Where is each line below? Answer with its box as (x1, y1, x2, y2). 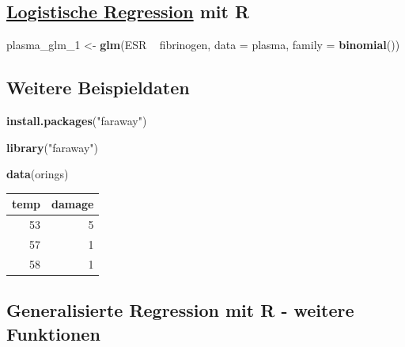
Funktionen (6, 321, 100, 345)
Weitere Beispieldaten (6, 75, 190, 100)
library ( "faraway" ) (6, 139, 98, 155)
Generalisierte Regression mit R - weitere (6, 298, 354, 322)
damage (51, 196, 94, 212)
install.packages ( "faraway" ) (6, 112, 147, 128)
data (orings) (6, 166, 69, 182)
